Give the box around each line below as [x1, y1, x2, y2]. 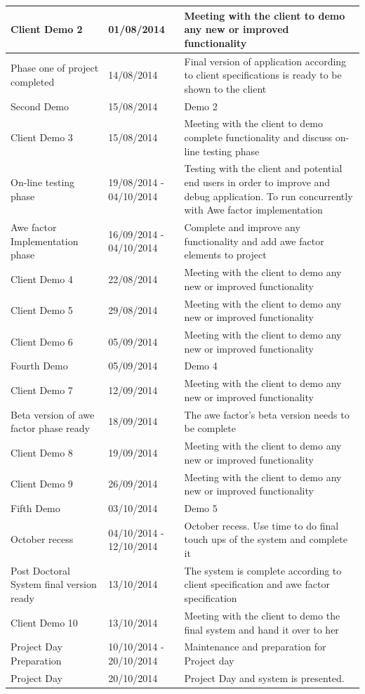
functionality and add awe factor [184, 233, 324, 248]
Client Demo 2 [11, 22, 83, 37]
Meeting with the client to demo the [184, 608, 340, 622]
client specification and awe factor [184, 577, 330, 591]
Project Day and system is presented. [184, 670, 345, 685]
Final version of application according [184, 53, 347, 68]
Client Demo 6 [11, 334, 73, 348]
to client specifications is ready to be [184, 67, 342, 82]
